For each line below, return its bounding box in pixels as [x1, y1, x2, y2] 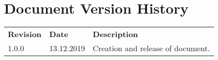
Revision [8, 28, 42, 40]
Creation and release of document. [92, 42, 210, 54]
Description [92, 28, 138, 40]
